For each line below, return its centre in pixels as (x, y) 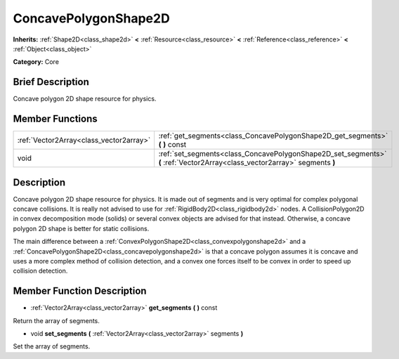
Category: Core (36, 62)
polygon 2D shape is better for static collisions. (81, 228)
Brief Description (51, 82)
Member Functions (55, 119)
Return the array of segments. (56, 320)
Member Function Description (80, 291)
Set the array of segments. (52, 346)
